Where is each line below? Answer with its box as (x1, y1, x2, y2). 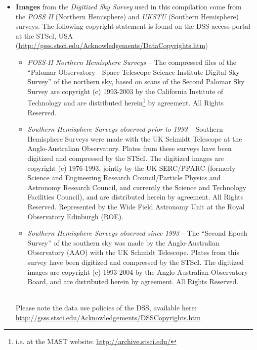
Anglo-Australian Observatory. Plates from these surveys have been (27, 143, 232, 153)
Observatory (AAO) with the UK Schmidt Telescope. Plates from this (27, 247, 239, 257)
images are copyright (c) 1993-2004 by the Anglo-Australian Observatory (27, 266, 248, 277)
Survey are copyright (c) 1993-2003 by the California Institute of (27, 86, 223, 96)
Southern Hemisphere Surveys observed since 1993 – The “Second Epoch (27, 228, 248, 238)
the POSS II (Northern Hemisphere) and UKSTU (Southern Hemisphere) (15, 11, 239, 21)
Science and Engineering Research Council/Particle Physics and (27, 172, 221, 183)
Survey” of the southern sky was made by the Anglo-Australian (27, 237, 219, 248)
